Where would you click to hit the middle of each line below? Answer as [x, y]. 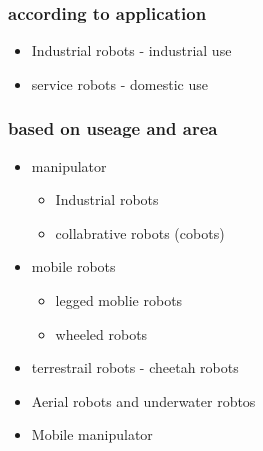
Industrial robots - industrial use [131, 50]
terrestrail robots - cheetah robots [135, 367]
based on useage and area [113, 128]
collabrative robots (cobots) [140, 232]
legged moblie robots [119, 300]
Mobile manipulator [92, 434]
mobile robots [73, 266]
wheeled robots [101, 333]
